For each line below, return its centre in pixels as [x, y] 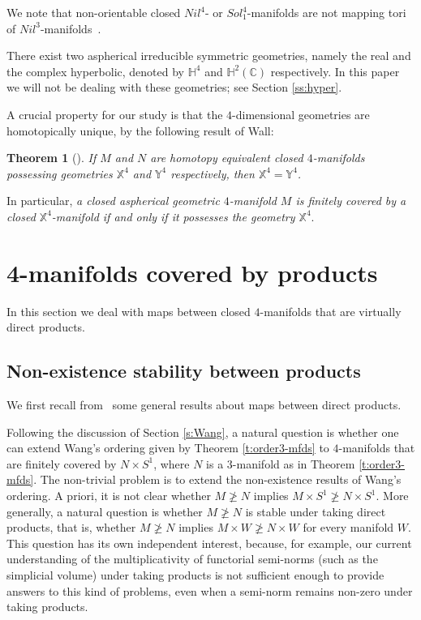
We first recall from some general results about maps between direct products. [204, 405]
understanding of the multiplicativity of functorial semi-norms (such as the [192, 559]
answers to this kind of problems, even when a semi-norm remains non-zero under [210, 590]
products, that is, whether [71, 527]
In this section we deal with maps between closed [129, 311]
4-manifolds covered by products [192, 272]
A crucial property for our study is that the [115, 114]
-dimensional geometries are [301, 114]
